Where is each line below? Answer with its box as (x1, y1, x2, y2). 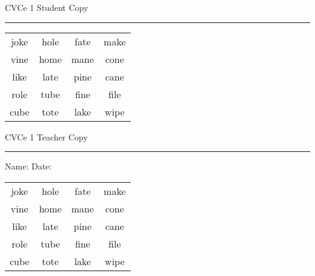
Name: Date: (5, 160, 52, 172)
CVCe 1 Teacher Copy (5, 130, 88, 143)
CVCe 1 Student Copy (5, 1, 88, 13)
